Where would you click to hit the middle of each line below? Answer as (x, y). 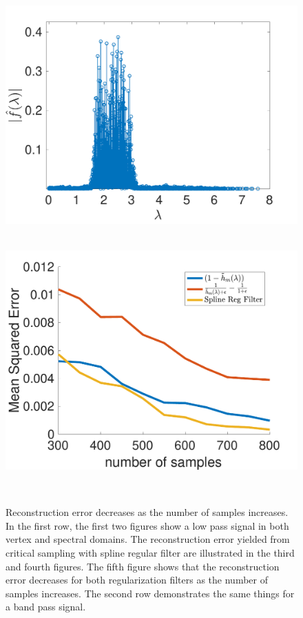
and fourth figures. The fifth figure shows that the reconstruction (143, 566)
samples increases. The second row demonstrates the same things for (150, 593)
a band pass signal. (46, 607)
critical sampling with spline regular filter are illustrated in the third (150, 552)
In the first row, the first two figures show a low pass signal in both (147, 525)
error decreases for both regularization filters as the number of (137, 580)
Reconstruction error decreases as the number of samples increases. (147, 512)
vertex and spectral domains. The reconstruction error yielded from (148, 539)
